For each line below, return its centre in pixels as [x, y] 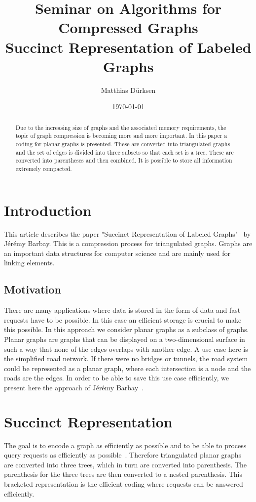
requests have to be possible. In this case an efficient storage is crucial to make [123, 319]
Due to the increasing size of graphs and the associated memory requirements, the [121, 127]
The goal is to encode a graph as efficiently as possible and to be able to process [125, 445]
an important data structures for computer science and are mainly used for [117, 253]
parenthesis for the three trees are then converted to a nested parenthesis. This [123, 474]
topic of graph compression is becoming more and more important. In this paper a [121, 136]
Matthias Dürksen [128, 90]
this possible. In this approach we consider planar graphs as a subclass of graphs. [127, 329]
